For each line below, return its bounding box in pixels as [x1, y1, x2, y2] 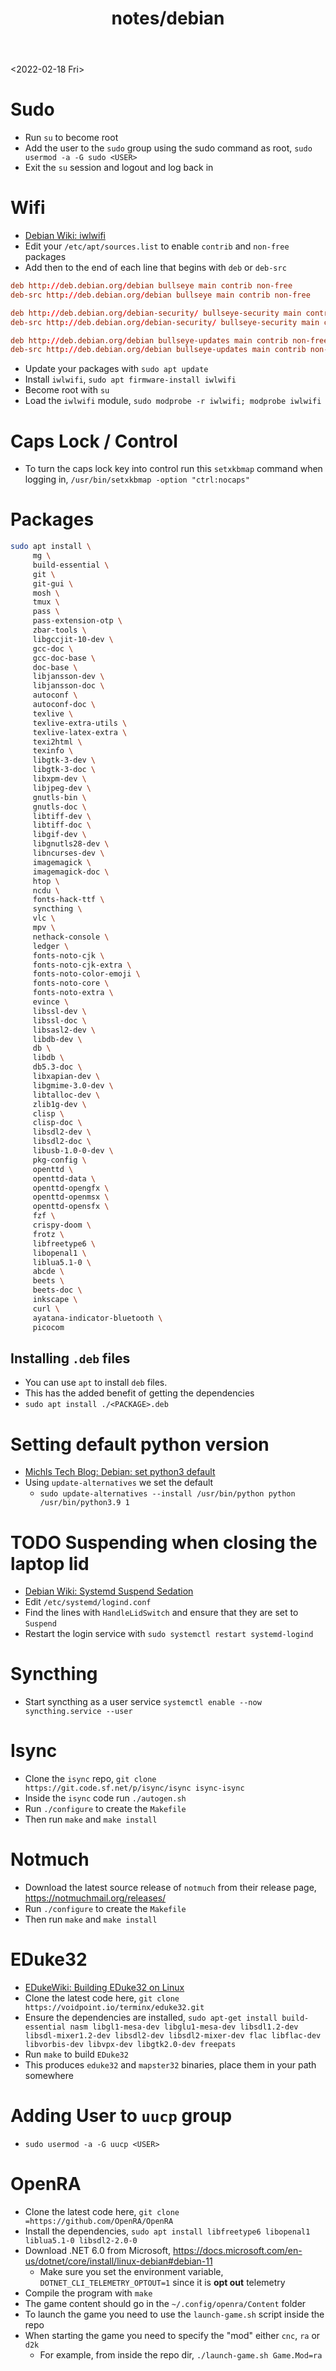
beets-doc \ [32, 1285, 83, 1296]
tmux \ [32, 597, 60, 607]
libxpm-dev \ [32, 774, 87, 784]
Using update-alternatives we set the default [24, 1477, 214, 1489]
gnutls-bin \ [32, 792, 87, 802]
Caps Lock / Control [10, 430, 178, 452]
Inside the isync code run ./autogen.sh [24, 1792, 187, 1804]
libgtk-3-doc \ [32, 765, 97, 775]
